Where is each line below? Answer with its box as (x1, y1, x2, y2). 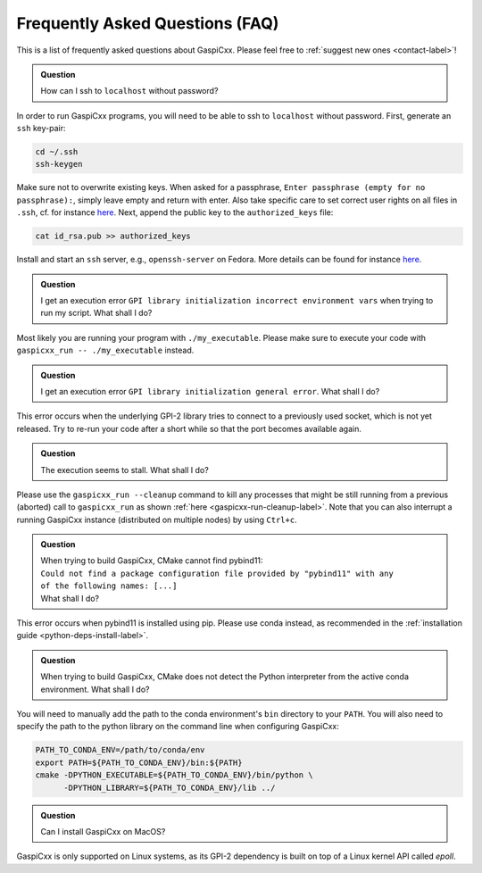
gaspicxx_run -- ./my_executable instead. (16, 345, 195, 356)
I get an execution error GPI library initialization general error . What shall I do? (40, 386, 380, 396)
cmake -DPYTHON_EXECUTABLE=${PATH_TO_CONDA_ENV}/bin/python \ (35, 770, 313, 780)
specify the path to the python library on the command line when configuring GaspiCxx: (16, 721, 339, 732)
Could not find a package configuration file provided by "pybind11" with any (40, 568, 395, 578)
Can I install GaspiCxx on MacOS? (40, 826, 166, 836)
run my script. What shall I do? (40, 308, 153, 319)
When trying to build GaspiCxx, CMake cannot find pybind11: (40, 555, 263, 566)
